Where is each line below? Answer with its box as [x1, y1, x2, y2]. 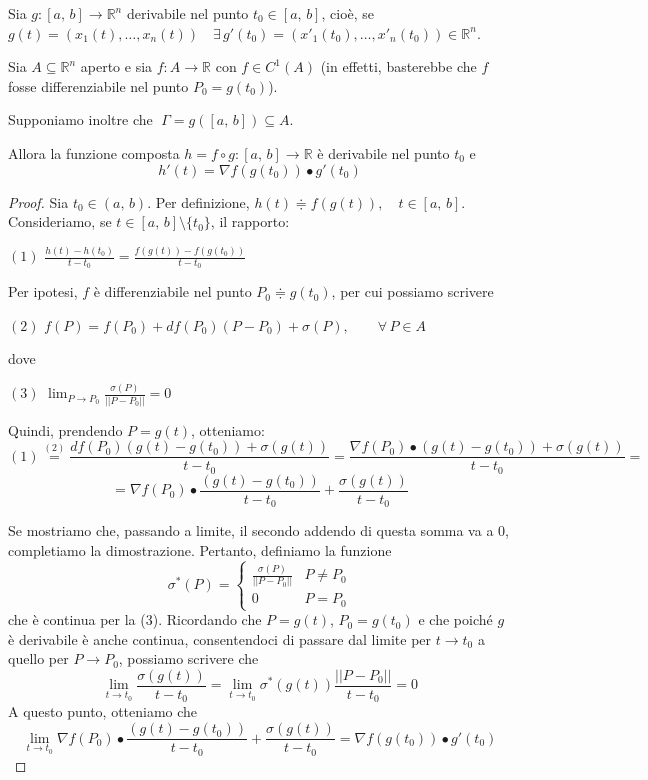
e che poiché [418, 609, 493, 630]
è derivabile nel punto [317, 142, 450, 163]
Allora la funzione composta [8, 142, 180, 163]
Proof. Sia [8, 191, 69, 212]
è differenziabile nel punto [93, 281, 252, 302]
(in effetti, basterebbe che [320, 56, 477, 77]
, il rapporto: [210, 211, 290, 232]
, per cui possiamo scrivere [331, 281, 494, 302]
